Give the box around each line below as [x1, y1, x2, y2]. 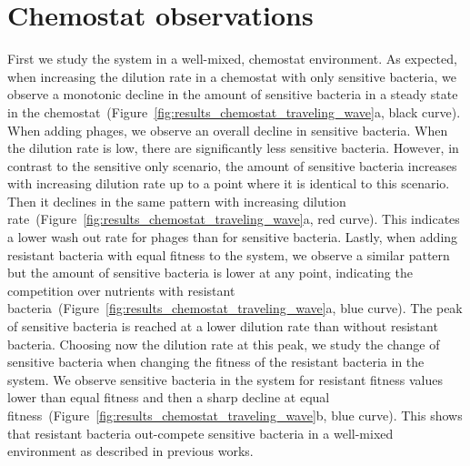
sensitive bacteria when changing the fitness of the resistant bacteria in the [7, 352, 425, 371]
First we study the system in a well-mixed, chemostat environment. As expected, [7, 49, 457, 68]
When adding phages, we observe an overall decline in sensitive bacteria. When [7, 120, 448, 139]
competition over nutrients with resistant [7, 280, 235, 299]
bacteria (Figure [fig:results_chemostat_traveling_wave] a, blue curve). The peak [7, 299, 463, 318]
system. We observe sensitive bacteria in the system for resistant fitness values [7, 370, 443, 389]
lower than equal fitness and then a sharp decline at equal [7, 388, 330, 407]
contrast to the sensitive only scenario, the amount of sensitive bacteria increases [7, 156, 457, 175]
